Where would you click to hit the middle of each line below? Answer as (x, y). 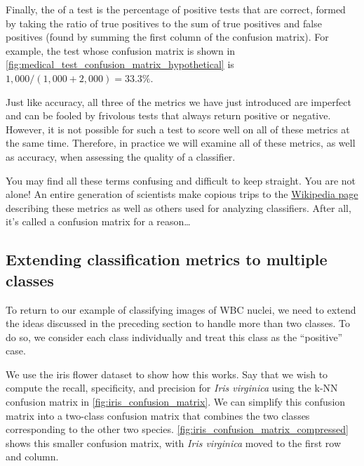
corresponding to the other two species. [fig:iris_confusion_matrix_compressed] (177, 429)
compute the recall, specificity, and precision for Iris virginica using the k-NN (172, 388)
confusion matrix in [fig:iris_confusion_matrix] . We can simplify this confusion (176, 402)
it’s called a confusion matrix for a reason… (98, 221)
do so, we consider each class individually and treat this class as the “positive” (174, 337)
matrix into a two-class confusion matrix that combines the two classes (158, 415)
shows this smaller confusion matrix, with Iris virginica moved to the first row (174, 442)
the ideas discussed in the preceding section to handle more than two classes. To (178, 323)
